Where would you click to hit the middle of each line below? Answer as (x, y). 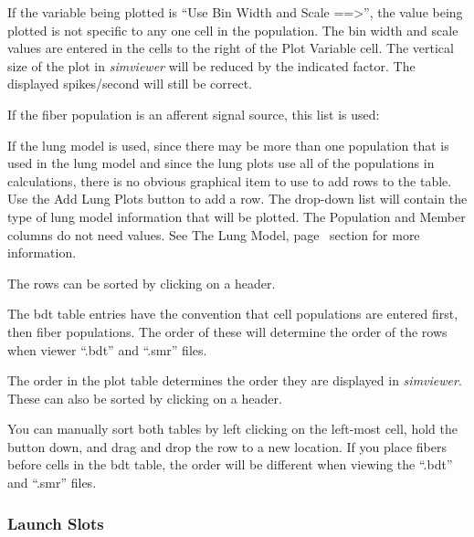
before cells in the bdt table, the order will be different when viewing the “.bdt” (230, 464)
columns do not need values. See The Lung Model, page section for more (214, 234)
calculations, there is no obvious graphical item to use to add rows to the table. (230, 180)
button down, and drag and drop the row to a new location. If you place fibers (227, 446)
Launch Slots (56, 523)
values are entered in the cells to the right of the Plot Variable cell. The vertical (231, 48)
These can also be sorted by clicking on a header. (145, 398)
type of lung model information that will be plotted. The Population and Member (237, 216)
